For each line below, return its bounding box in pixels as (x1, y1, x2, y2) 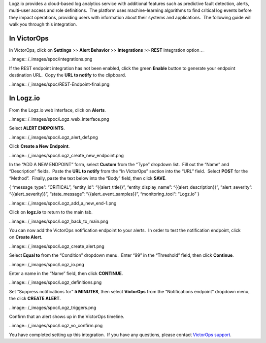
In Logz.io (9, 94, 40, 103)
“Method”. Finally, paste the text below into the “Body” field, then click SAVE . (9, 175, 167, 181)
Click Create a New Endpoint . (9, 143, 70, 149)
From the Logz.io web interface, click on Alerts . (9, 107, 106, 113)
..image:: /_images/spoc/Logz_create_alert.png (9, 243, 104, 249)
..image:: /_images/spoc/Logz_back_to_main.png (9, 218, 108, 224)
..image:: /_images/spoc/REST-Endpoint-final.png (9, 81, 110, 87)
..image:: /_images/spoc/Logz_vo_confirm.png (9, 323, 103, 329)
